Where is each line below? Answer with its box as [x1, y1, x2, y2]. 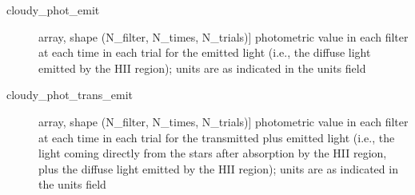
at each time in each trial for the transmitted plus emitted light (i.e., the [38, 129, 395, 145]
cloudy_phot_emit [6, 2, 100, 18]
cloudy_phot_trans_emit [6, 86, 134, 103]
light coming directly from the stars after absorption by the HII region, [38, 145, 387, 161]
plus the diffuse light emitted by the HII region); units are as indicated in [38, 160, 398, 177]
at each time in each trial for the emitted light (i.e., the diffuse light [38, 44, 371, 61]
